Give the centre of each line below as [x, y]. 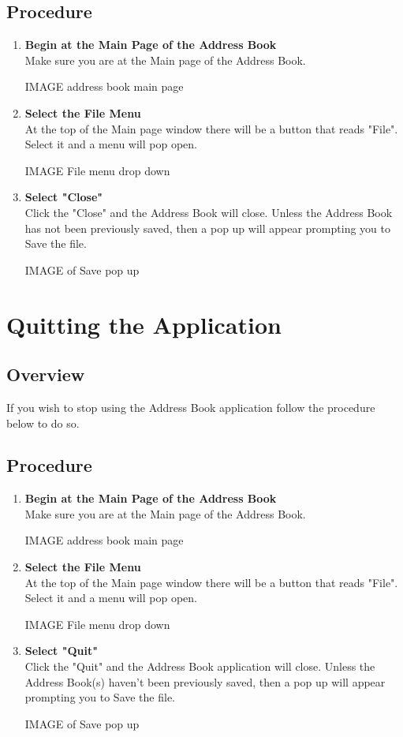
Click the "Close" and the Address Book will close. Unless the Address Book [209, 212]
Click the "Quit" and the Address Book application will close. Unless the [200, 666]
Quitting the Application [144, 324]
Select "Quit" [61, 651]
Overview [46, 374]
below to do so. [43, 423]
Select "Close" [64, 197]
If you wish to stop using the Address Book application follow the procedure [191, 407]
